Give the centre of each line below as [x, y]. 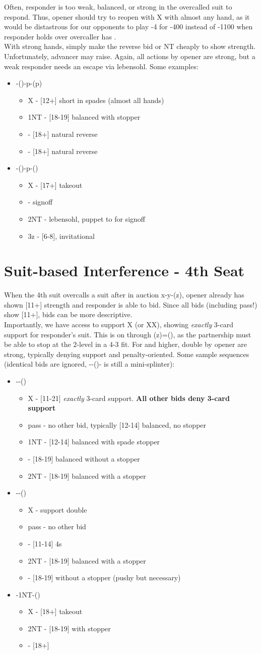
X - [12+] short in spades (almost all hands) [96, 100]
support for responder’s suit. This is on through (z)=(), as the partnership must [128, 334]
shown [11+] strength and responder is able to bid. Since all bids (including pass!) [131, 304]
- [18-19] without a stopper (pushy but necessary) [104, 577]
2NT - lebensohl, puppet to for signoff [86, 218]
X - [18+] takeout [55, 611]
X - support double [57, 509]
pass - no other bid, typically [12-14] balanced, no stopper [117, 424]
